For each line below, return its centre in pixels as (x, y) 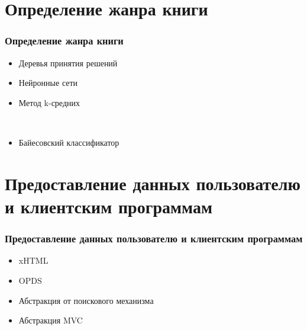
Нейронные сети (48, 83)
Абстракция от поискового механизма (86, 300)
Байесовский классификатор (69, 142)
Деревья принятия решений (68, 63)
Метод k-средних (49, 102)
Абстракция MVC (51, 320)
